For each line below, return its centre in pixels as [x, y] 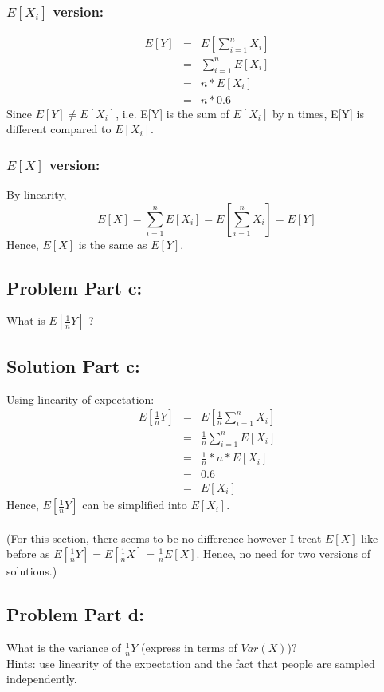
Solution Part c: [73, 365]
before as [28, 554]
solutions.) [32, 571]
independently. [42, 679]
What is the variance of [64, 648]
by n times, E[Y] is [318, 113]
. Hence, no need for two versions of [283, 554]
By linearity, [37, 194]
